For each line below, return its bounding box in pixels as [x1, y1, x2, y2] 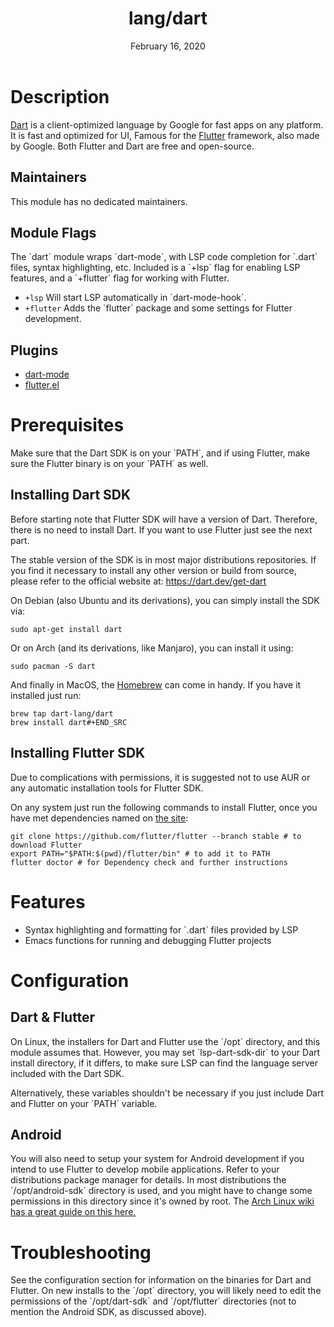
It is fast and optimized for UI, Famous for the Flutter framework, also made [10, 129, 320, 141]
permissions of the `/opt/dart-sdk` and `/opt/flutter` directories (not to [10, 1295, 297, 1307]
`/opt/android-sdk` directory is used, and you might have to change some [10, 1185, 313, 1197]
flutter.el [24, 379, 60, 391]
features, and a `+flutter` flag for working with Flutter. [10, 272, 230, 284]
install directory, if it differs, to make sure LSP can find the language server [10, 1057, 319, 1069]
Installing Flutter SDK [10, 745, 146, 762]
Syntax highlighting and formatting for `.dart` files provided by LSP [24, 923, 299, 936]
